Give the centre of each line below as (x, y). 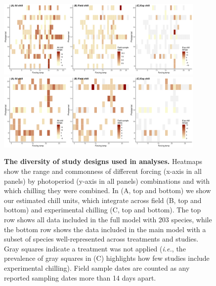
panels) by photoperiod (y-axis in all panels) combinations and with (107, 181)
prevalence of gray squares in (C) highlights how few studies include (107, 258)
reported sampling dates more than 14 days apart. (80, 277)
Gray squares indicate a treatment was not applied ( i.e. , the (95, 248)
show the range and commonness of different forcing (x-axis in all (103, 171)
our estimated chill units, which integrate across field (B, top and (103, 200)
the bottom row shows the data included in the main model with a (105, 229)
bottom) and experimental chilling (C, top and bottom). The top (103, 210)
